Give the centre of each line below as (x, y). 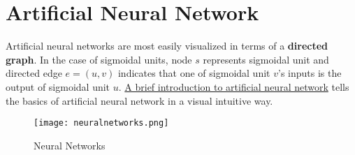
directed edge (34, 73)
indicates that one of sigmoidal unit (194, 73)
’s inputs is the (310, 73)
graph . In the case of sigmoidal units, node (99, 59)
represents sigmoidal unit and (266, 59)
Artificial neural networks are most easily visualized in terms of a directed (167, 46)
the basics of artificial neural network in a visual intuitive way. (139, 100)
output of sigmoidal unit (58, 86)
